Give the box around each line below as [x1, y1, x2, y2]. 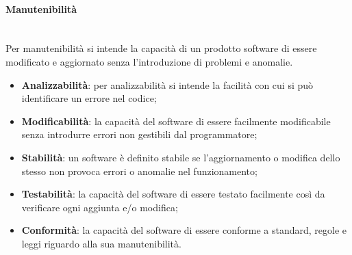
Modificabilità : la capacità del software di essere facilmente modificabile [21, 113, 331, 128]
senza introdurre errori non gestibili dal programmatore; [21, 127, 257, 142]
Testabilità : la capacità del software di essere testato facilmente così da [21, 187, 325, 201]
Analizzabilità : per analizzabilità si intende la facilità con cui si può [21, 77, 314, 92]
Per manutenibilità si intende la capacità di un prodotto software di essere [5, 41, 317, 55]
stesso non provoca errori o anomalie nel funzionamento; [21, 163, 257, 178]
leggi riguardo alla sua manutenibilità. [21, 236, 181, 250]
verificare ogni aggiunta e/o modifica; [21, 200, 178, 214]
